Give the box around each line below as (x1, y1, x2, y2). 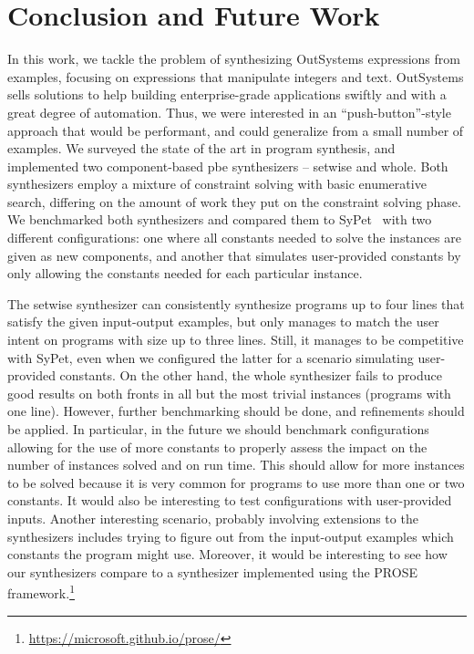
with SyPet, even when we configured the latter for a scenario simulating (7, 348, 414, 367)
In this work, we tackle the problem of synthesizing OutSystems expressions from (7, 49, 460, 68)
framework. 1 (7, 581, 75, 602)
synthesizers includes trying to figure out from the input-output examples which (7, 526, 454, 545)
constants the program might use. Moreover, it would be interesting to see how (7, 545, 448, 564)
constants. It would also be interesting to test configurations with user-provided (7, 491, 452, 510)
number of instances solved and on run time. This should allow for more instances (7, 455, 465, 474)
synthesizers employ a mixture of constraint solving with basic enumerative (7, 174, 427, 193)
